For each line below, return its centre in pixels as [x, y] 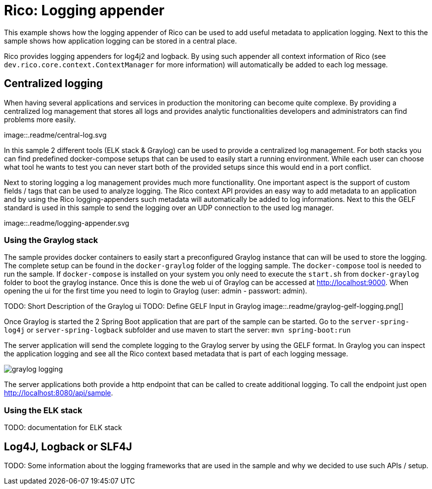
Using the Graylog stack [51, 240]
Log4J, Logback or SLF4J [68, 446]
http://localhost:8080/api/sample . [59, 393]
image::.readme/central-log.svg [55, 135]
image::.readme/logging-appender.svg [67, 223]
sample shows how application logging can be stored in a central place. [121, 41]
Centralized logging [54, 84]
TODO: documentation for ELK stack [63, 428]
